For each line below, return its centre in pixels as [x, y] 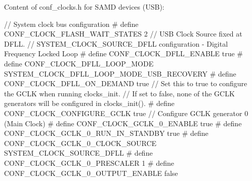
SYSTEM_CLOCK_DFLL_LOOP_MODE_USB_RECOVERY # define [120, 73]
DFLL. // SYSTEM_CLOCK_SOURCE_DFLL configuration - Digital [116, 43]
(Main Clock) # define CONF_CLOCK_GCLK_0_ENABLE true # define [123, 123]
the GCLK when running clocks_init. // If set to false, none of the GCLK [119, 93]
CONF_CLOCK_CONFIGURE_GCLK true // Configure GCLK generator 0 [126, 113]
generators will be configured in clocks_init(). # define [89, 103]
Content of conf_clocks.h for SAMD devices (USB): [84, 7]
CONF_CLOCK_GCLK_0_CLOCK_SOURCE [80, 143]
